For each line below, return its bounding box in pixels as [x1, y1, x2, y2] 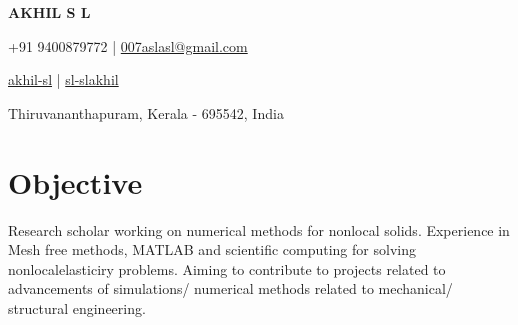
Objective [8, 161, 143, 202]
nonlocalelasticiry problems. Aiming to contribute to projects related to [8, 258, 446, 279]
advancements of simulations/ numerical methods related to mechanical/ [8, 278, 453, 299]
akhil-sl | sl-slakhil [8, 69, 119, 90]
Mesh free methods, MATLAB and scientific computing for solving [8, 239, 416, 260]
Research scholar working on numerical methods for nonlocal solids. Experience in [8, 219, 510, 240]
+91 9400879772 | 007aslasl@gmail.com [8, 35, 248, 56]
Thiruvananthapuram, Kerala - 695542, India [8, 102, 284, 123]
